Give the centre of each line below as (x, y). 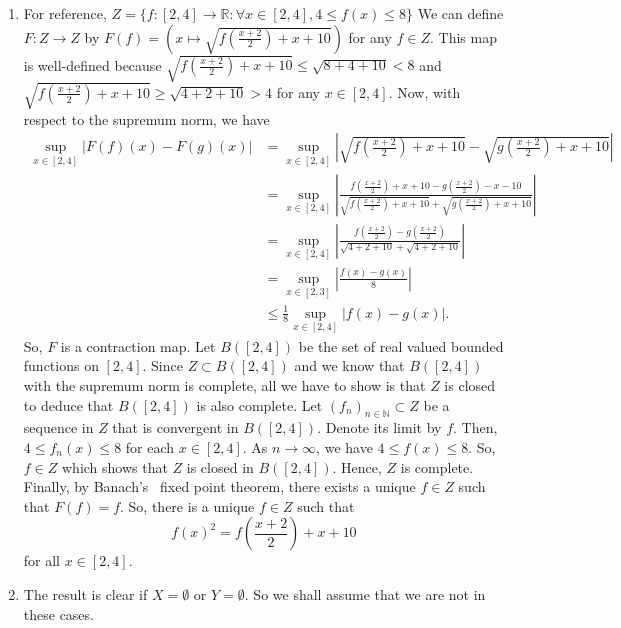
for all (42, 560)
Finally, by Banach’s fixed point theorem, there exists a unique (219, 486)
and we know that (349, 365)
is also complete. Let (259, 404)
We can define (460, 13)
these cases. (58, 613)
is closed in (220, 466)
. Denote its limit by (379, 427)
